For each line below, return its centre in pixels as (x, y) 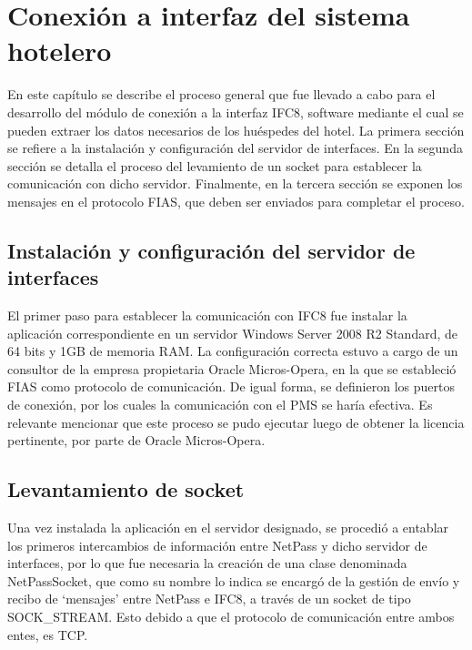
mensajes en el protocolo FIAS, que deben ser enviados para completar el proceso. (236, 201)
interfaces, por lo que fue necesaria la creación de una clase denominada (207, 563)
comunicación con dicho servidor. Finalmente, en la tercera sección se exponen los (235, 183)
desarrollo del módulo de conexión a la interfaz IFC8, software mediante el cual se (236, 112)
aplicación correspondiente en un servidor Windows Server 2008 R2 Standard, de (233, 333)
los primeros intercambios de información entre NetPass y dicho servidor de (217, 545)
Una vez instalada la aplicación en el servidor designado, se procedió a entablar (228, 528)
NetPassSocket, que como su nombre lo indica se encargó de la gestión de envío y (234, 580)
